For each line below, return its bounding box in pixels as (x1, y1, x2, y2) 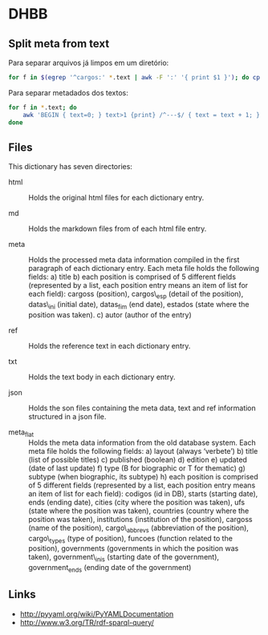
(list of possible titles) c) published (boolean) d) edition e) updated (28, 455, 247, 464)
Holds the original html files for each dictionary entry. (28, 193, 205, 203)
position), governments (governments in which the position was (28, 544, 239, 553)
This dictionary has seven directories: (8, 162, 132, 172)
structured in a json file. (28, 411, 107, 421)
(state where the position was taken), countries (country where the (28, 506, 250, 516)
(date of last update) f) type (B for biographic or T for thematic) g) (28, 463, 246, 473)
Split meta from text (8, 37, 110, 51)
